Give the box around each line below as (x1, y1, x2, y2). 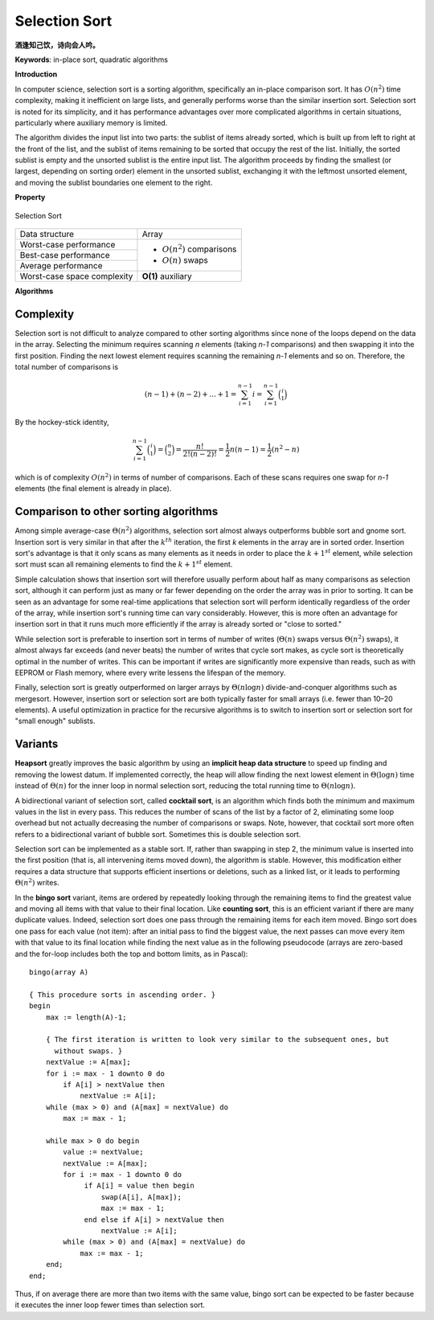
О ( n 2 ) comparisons (162, 242, 237, 255)
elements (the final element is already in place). (14, 484, 172, 493)
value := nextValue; (63, 1147, 144, 1157)
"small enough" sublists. (14, 716, 96, 726)
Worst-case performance (19, 239, 116, 251)
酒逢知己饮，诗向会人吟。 (14, 40, 100, 50)
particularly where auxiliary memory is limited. (14, 117, 168, 128)
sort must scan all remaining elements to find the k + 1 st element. (14, 558, 233, 570)
